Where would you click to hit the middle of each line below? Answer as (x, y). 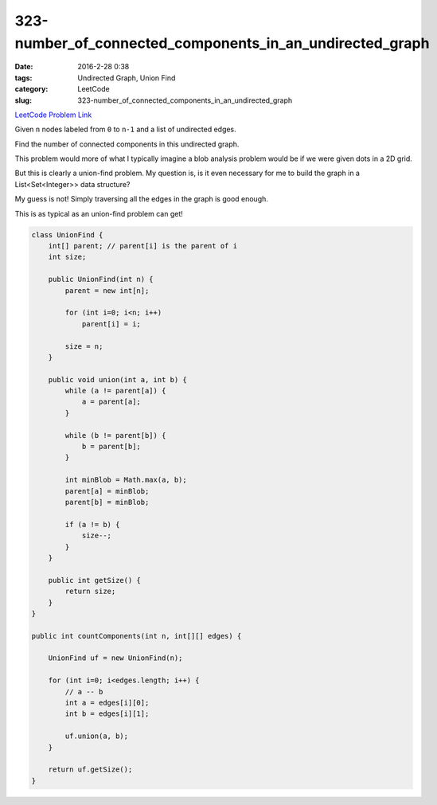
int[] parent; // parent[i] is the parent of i (143, 246)
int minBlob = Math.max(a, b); (126, 480)
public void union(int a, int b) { (117, 379)
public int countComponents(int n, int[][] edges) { (137, 636)
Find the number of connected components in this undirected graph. (127, 144)
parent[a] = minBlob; (107, 491)
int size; (67, 257)
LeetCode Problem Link (53, 115)
